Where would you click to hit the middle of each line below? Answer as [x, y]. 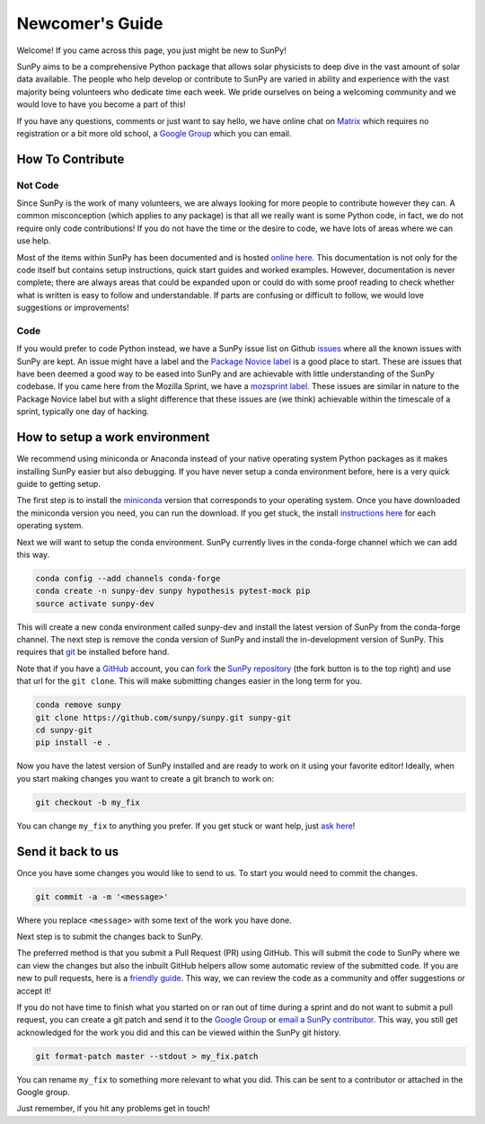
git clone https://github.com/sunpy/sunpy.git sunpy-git [163, 717]
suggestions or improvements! [73, 308]
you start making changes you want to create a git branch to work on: [145, 778]
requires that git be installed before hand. [93, 652]
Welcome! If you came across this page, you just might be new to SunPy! [151, 50]
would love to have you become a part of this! [101, 104]
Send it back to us [68, 851]
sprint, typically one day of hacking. [83, 412]
